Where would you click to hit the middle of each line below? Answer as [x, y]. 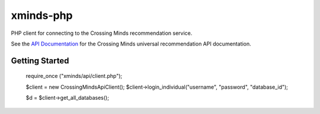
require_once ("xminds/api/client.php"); [74, 76]
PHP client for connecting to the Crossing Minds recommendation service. [102, 33]
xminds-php [42, 15]
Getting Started [40, 61]
